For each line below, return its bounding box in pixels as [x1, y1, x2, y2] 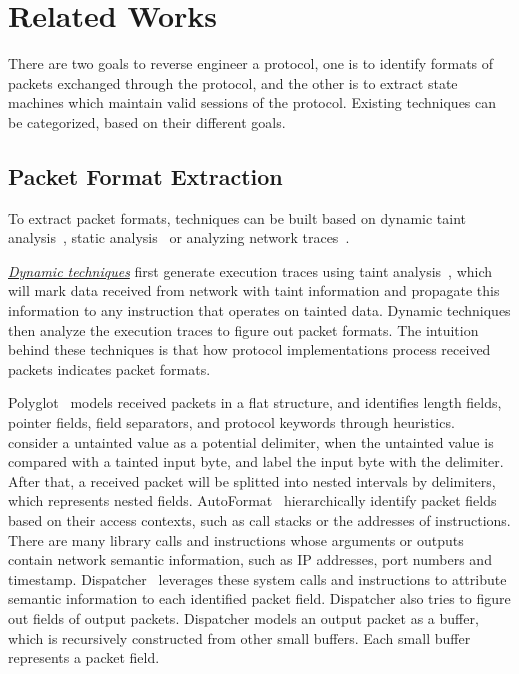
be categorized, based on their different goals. [8, 111, 286, 132]
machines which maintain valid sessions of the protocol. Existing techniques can [8, 92, 497, 113]
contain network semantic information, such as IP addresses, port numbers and [8, 549, 492, 570]
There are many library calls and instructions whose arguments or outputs [8, 529, 464, 550]
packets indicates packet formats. [8, 358, 211, 379]
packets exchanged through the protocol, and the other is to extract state [8, 72, 458, 93]
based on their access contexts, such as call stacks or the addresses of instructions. [8, 510, 511, 531]
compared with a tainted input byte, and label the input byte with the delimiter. [8, 451, 504, 472]
